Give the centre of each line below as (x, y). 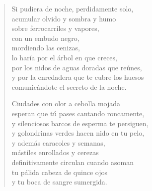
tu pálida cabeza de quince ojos (59, 172)
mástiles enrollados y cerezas (55, 152)
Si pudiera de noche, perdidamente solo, (73, 8)
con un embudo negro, (45, 38)
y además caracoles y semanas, (58, 142)
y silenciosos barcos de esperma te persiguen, (80, 123)
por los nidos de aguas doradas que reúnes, (77, 67)
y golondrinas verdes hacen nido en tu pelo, (78, 133)
